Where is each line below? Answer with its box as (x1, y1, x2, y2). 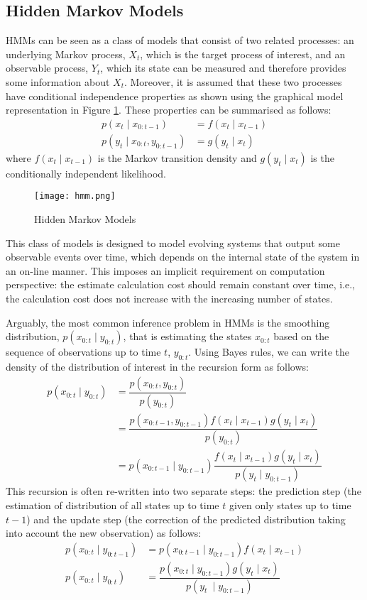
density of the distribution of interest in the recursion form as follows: (6, 359, 309, 374)
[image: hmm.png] (34, 191, 116, 202)
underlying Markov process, (6, 46, 126, 61)
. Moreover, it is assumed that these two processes (124, 74, 342, 89)
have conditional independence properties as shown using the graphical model (6, 88, 344, 103)
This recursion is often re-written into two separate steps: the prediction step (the (6, 484, 361, 498)
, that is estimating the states (123, 329, 252, 344)
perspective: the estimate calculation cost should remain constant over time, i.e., (6, 277, 356, 292)
